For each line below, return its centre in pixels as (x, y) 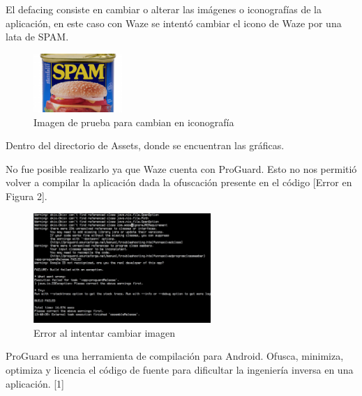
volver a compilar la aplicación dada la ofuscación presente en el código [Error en (179, 182)
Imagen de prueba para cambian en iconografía (134, 122)
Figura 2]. (27, 196)
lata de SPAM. (37, 37)
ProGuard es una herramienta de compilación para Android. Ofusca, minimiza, (175, 356)
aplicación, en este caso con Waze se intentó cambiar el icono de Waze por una (174, 23)
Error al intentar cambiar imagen (105, 332)
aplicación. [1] (35, 383)
